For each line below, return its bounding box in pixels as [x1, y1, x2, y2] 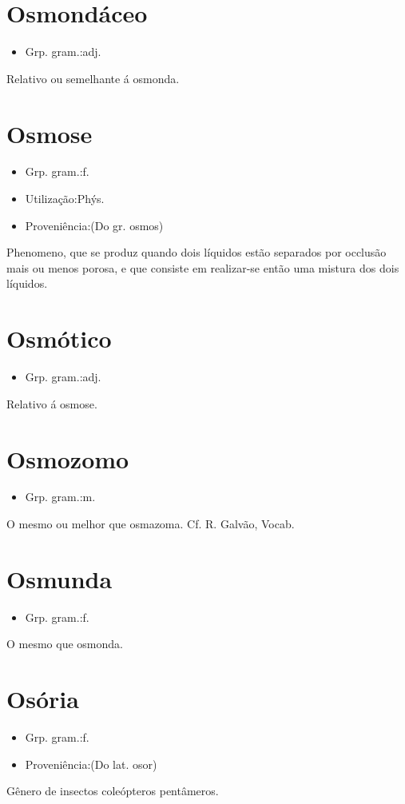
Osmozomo [6, 442, 129, 475]
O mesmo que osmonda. [6, 635, 123, 652]
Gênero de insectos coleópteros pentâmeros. [6, 782, 219, 799]
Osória [6, 683, 79, 715]
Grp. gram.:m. [25, 488, 96, 505]
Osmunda [6, 562, 113, 595]
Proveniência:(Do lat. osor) [25, 755, 157, 772]
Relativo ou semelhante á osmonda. [6, 70, 180, 86]
